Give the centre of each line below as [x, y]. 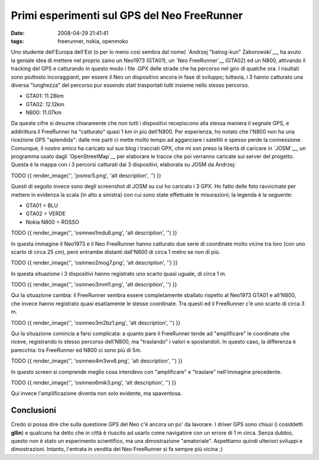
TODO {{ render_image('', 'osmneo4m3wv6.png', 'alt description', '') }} [97, 361]
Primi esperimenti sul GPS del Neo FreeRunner [127, 15]
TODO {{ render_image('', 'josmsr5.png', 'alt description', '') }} [86, 175]
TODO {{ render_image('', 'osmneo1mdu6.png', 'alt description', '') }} [94, 233]
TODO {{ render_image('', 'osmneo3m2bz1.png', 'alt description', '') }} [96, 322]
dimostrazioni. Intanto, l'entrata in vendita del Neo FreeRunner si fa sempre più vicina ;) [117, 449]
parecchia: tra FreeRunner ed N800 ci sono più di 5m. [76, 350]
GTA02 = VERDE [46, 214]
